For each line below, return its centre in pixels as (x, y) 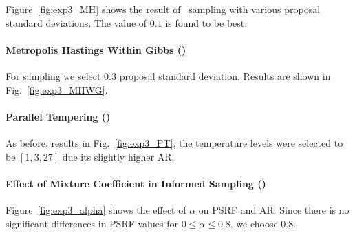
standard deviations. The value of (76, 22)
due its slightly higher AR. (118, 156)
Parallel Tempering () (58, 116)
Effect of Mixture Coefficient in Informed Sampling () (136, 183)
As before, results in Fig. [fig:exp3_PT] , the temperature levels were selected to (174, 142)
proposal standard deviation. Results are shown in (225, 75)
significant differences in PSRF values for (92, 223)
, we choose (254, 223)
